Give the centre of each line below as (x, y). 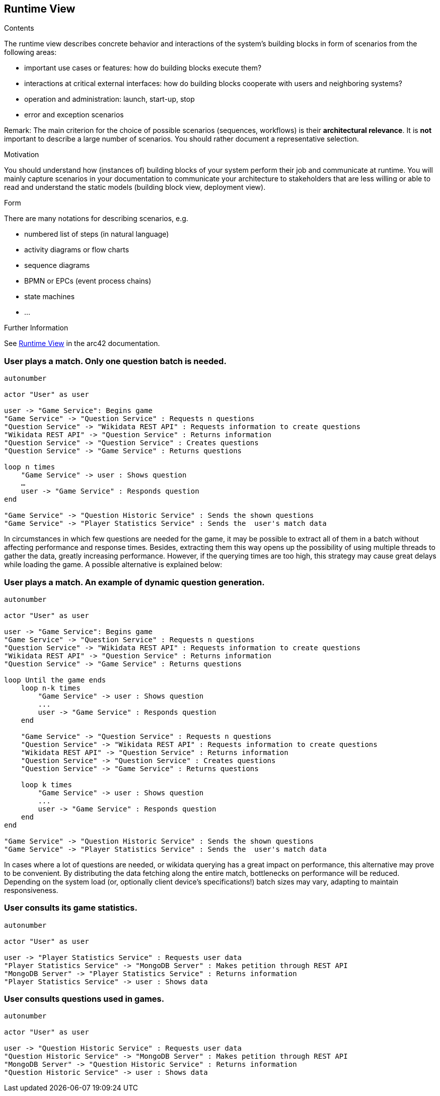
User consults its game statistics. (71, 908)
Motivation (22, 155)
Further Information (36, 328)
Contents (19, 28)
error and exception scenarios (74, 115)
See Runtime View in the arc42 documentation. (82, 344)
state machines (50, 297)
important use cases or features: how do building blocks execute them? (143, 68)
